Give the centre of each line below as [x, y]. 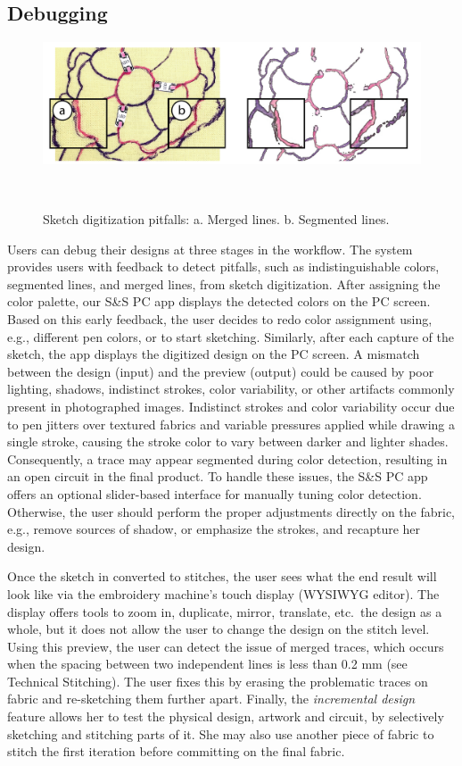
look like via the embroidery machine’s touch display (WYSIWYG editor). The [223, 593]
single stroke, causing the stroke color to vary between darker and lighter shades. [228, 441]
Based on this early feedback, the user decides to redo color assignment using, [220, 319]
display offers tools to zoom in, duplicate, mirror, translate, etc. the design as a [225, 611]
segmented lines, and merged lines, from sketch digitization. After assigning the [224, 283]
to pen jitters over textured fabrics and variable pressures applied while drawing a [231, 424]
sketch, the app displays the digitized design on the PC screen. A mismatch [214, 354]
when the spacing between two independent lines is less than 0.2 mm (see [207, 664]
